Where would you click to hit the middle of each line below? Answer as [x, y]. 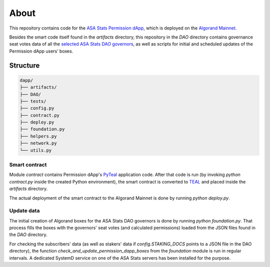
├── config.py [37, 108]
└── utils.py [36, 150]
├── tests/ [33, 101]
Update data [24, 211]
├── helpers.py [38, 136]
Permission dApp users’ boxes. [41, 51]
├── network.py [38, 143]
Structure [24, 65]
